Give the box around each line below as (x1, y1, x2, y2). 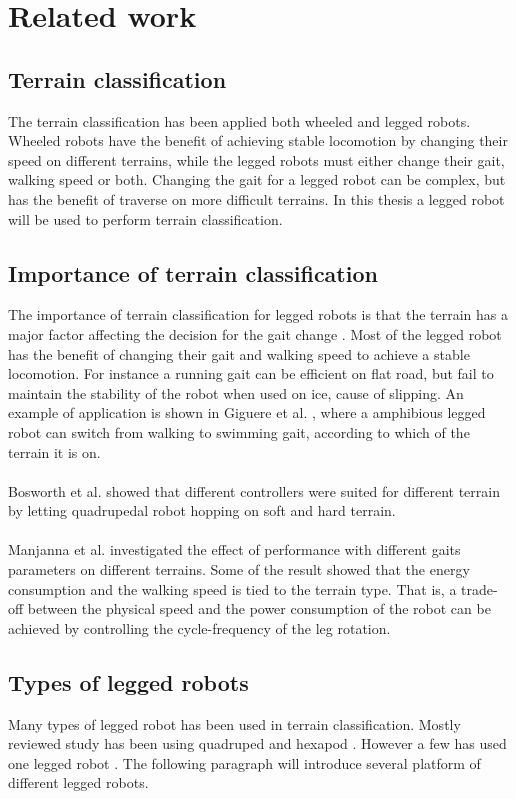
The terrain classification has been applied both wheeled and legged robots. (8, 110, 471, 131)
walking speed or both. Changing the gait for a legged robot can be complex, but (8, 169, 506, 190)
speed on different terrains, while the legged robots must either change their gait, (8, 149, 505, 170)
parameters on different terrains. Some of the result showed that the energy (8, 559, 470, 580)
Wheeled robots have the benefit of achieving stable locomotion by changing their (8, 130, 508, 151)
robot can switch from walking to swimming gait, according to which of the (8, 421, 470, 442)
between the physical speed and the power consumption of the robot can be (27, 598, 491, 619)
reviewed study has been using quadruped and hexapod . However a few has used (8, 733, 507, 754)
